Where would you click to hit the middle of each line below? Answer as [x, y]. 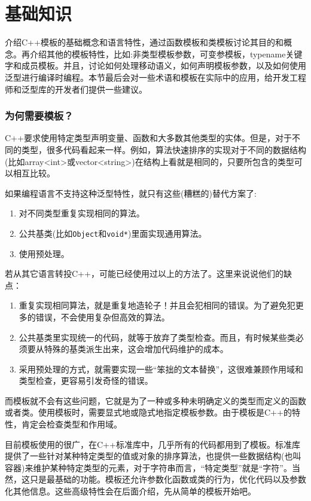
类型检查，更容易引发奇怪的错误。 [86, 381]
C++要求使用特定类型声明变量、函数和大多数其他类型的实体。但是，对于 [148, 138]
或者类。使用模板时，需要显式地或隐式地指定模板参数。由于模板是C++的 [148, 412]
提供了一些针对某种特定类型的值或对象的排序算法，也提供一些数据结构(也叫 [153, 456]
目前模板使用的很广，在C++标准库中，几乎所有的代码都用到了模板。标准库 [153, 444]
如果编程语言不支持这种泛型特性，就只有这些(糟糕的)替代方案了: [131, 193]
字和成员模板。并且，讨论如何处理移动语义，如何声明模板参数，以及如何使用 [155, 65]
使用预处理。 [44, 253]
